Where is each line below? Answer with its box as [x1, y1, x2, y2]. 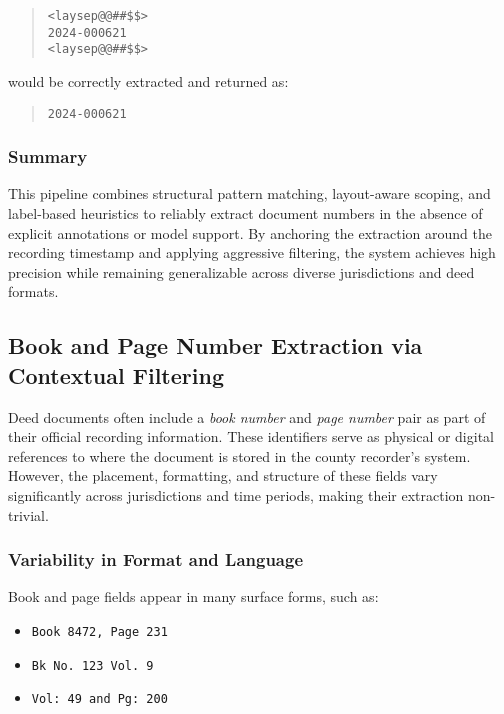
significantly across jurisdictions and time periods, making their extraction [8, 484, 464, 505]
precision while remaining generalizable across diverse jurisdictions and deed [8, 261, 475, 282]
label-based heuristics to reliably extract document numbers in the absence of [8, 203, 483, 224]
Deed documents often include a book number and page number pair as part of [8, 406, 486, 427]
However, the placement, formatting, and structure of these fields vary [8, 465, 438, 486]
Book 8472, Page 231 [31, 624, 168, 639]
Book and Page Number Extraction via [8, 330, 423, 361]
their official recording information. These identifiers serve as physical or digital [8, 426, 494, 447]
